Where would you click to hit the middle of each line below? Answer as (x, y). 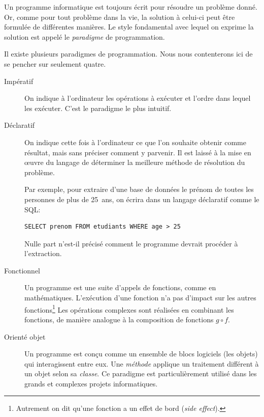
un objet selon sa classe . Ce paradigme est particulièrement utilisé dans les (141, 373)
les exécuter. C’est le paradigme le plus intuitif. (98, 108)
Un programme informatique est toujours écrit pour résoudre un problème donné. (131, 7)
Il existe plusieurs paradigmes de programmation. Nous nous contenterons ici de (128, 54)
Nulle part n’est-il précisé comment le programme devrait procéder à (131, 243)
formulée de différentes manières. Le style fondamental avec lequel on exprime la (129, 27)
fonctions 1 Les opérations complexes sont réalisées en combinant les (129, 309)
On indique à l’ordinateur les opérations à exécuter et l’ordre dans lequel (138, 98)
